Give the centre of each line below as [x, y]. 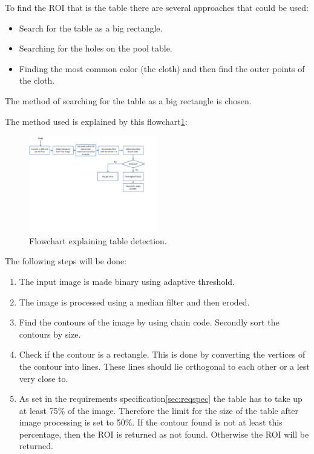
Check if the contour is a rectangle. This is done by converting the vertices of [162, 354]
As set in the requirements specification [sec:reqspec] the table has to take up [161, 399]
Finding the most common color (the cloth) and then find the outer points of [162, 68]
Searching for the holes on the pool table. [96, 48]
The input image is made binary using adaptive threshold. [127, 281]
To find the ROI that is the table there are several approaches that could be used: [157, 7]
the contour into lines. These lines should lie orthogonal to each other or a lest [164, 366]
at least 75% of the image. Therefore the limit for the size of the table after [159, 410]
